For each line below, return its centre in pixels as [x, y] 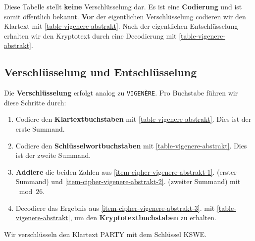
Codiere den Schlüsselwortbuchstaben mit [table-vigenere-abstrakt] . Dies [131, 145]
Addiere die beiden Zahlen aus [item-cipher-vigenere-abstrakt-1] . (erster [126, 171]
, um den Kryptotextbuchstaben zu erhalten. [143, 217]
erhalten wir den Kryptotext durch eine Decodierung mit [90, 35]
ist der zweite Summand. [53, 155]
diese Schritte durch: [35, 102]
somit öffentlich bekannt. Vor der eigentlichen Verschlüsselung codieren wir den [125, 16]
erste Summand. [40, 129]
